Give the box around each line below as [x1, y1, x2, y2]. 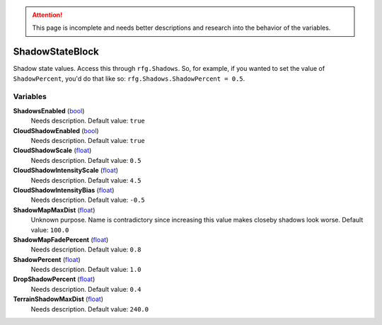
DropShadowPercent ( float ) [13, 275, 95, 283]
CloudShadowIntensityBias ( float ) [13, 186, 115, 194]
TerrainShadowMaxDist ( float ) [13, 295, 104, 304]
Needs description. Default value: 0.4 [30, 285, 141, 293]
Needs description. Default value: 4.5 [30, 176, 141, 184]
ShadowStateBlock [13, 46, 99, 58]
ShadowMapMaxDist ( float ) [13, 205, 95, 214]
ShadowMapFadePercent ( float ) [13, 235, 109, 244]
